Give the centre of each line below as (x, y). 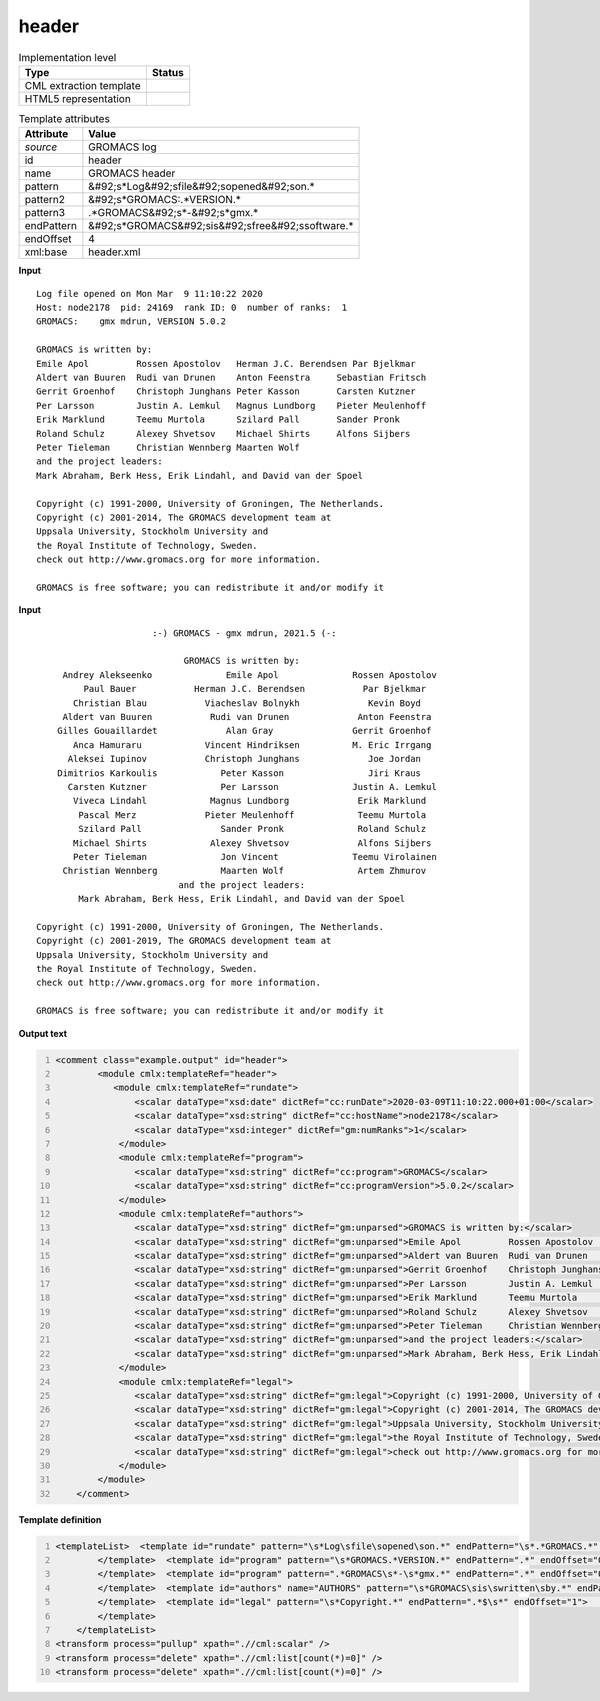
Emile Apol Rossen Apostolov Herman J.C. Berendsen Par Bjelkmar (226, 363)
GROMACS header (132, 173)
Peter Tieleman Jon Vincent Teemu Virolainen (255, 856)
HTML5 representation (78, 98)
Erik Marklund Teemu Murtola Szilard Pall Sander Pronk (218, 419)
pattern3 (44, 213)
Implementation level (67, 57)
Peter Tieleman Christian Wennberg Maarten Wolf (168, 447)
